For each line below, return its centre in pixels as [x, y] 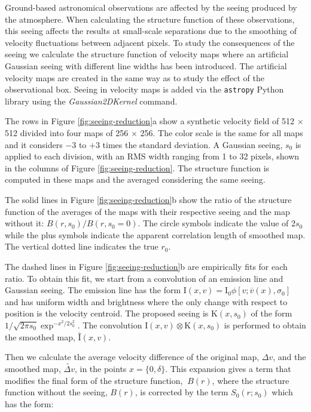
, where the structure [251, 380]
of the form [272, 313]
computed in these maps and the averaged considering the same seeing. [135, 179]
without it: [25, 223]
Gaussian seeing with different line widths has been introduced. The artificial [146, 65]
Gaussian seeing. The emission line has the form [93, 290]
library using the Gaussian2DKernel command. [91, 101]
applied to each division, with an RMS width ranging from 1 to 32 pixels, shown [152, 156]
